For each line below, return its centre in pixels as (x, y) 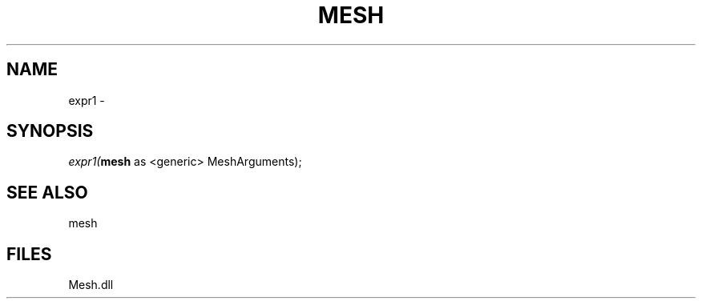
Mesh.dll (91, 285)
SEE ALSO (47, 192)
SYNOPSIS (50, 131)
